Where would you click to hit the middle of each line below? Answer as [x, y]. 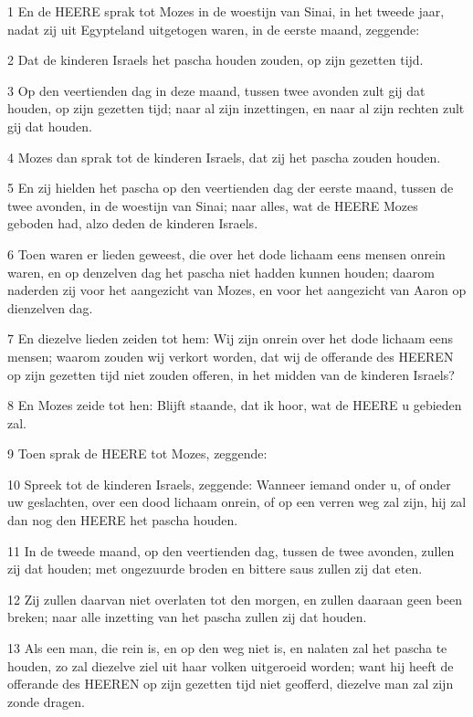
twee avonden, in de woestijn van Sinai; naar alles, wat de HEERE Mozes [213, 205]
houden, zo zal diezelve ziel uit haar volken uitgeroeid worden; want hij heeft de [231, 665]
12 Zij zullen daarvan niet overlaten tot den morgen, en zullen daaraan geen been [235, 599]
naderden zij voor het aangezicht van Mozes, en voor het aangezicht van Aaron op [237, 290]
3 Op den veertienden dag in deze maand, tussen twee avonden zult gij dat [216, 90]
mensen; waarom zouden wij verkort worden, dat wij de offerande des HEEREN [231, 356]
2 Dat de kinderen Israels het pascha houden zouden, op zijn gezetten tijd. [215, 60]
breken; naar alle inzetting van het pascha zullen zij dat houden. [187, 617]
